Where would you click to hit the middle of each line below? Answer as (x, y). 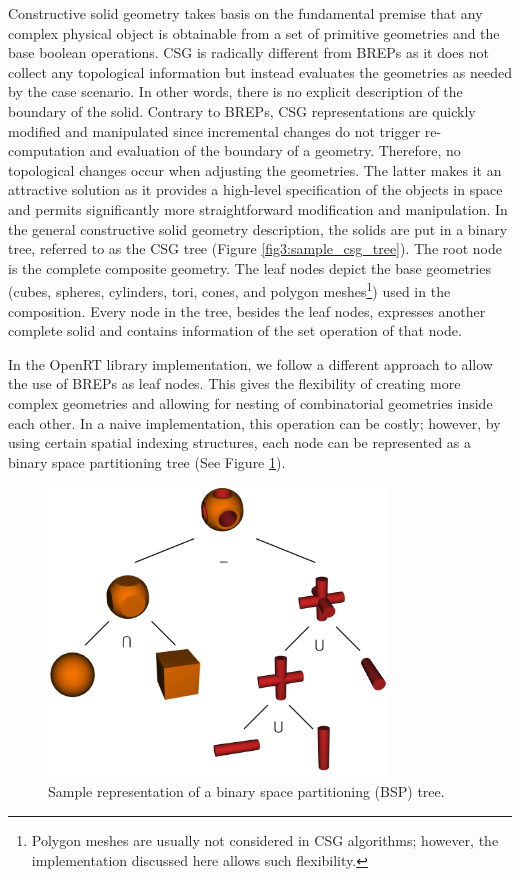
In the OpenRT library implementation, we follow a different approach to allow (250, 363)
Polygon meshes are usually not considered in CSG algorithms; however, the (265, 839)
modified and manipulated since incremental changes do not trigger (214, 130)
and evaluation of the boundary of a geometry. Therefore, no (275, 150)
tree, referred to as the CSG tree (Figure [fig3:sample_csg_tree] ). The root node (255, 248)
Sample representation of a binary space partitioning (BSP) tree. (246, 791)
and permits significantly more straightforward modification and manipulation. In (258, 208)
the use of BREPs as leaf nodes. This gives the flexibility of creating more (234, 383)
